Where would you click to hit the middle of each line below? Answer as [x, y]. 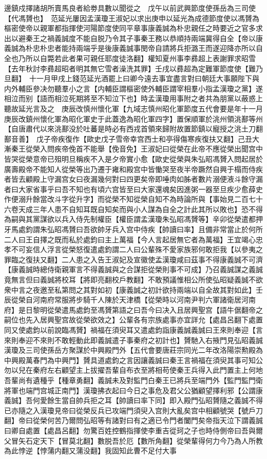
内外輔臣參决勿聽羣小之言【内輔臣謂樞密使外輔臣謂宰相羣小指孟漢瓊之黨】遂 [133, 88]
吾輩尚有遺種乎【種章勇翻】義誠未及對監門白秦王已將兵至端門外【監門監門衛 [133, 380]
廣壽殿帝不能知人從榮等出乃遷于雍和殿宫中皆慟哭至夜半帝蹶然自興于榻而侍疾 [133, 169]
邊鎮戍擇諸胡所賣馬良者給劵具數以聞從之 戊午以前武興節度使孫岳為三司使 [130, 8]
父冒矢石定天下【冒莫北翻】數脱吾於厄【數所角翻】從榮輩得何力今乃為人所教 [133, 440]
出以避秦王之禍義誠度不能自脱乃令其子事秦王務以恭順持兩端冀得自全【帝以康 [133, 38]
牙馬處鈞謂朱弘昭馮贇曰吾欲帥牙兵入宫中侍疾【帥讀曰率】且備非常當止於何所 [133, 229]
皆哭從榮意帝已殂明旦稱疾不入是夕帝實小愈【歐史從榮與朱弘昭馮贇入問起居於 [133, 158]
